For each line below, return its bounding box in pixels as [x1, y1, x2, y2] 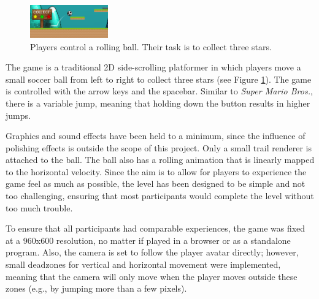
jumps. [6, 108, 31, 121]
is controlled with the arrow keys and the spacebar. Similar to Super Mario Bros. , [6, 85, 313, 97]
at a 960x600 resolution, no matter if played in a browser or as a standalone [6, 233, 291, 246]
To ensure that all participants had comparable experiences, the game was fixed [6, 222, 306, 235]
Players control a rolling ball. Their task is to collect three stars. [30, 40, 272, 53]
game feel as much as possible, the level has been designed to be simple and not [6, 177, 306, 190]
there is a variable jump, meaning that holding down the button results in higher [6, 96, 310, 109]
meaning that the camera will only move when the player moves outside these [6, 270, 298, 282]
